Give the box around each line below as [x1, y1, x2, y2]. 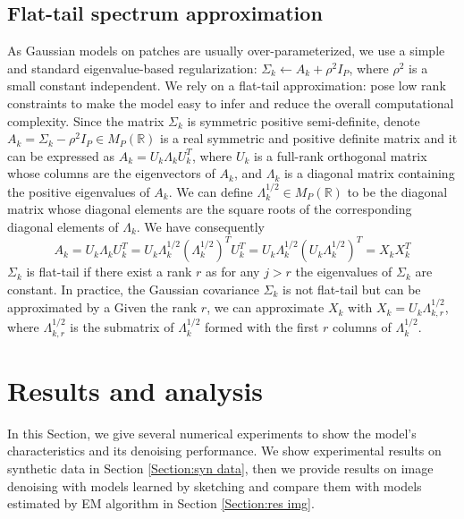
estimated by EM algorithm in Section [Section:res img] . [7, 494, 315, 513]
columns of [332, 318, 392, 336]
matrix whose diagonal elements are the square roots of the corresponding [7, 200, 412, 218]
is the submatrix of [70, 318, 174, 336]
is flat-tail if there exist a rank [26, 262, 192, 281]
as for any [206, 262, 260, 281]
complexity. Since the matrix [7, 111, 165, 130]
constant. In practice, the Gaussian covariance [7, 279, 259, 298]
